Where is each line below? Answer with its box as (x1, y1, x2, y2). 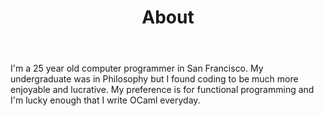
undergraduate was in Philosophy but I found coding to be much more (10, 73, 299, 85)
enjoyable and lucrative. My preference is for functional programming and (10, 84, 315, 96)
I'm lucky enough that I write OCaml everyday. (10, 94, 201, 106)
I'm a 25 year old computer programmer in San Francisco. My (10, 62, 264, 75)
